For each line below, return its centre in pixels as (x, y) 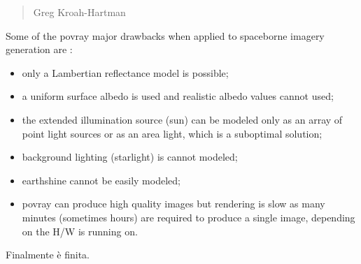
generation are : (39, 49)
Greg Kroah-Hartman (79, 12)
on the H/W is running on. (80, 231)
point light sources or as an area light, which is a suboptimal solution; (172, 133)
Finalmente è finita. (48, 255)
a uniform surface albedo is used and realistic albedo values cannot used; (178, 96)
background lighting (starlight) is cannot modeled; (130, 157)
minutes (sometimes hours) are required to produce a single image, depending (189, 217)
